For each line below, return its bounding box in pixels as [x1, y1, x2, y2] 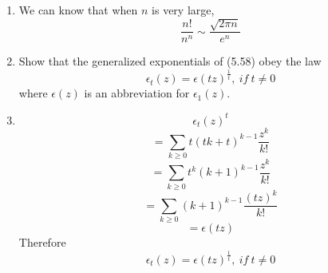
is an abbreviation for [84, 85, 190, 101]
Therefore [18, 234, 66, 251]
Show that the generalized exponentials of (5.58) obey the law [18, 53, 322, 69]
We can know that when [18, 2, 138, 18]
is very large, [152, 2, 215, 18]
